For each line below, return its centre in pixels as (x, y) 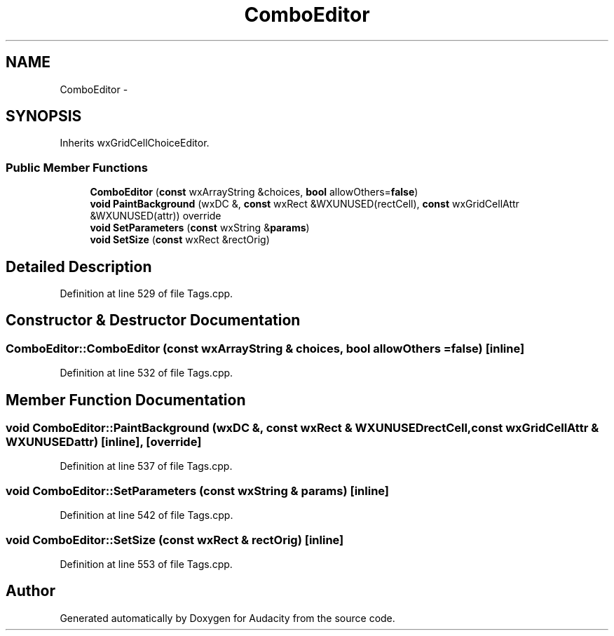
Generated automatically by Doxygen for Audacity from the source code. (227, 618)
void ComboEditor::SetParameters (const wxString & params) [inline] (198, 490)
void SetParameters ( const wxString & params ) (200, 228)
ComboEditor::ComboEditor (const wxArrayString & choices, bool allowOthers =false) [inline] (265, 348)
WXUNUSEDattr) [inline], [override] (104, 442)
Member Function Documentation (126, 400)
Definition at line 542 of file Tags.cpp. (146, 515)
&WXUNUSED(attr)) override (156, 216)
